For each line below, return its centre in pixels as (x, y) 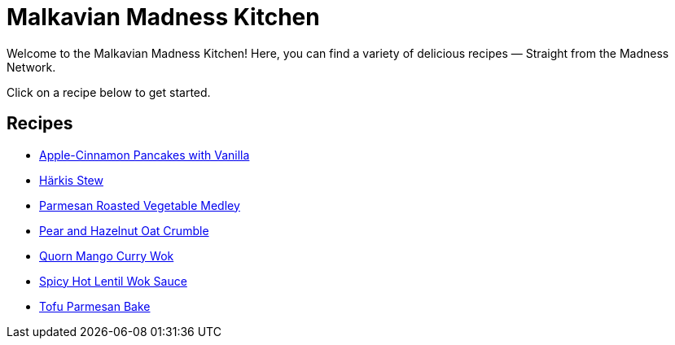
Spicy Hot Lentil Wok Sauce (113, 281)
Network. (31, 67)
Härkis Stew (71, 180)
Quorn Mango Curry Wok (107, 255)
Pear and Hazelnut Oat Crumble (124, 230)
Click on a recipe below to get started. (109, 92)
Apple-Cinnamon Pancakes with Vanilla (145, 155)
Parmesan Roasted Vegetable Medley (140, 205)
